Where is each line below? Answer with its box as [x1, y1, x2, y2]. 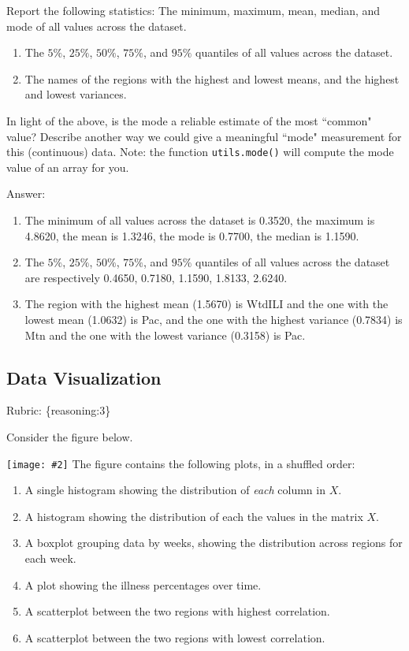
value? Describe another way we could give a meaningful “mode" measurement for [6, 128, 402, 144]
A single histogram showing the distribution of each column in [24, 482, 325, 498]
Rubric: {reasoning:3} [6, 402, 111, 418]
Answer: [6, 185, 46, 202]
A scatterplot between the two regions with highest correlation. [24, 603, 330, 619]
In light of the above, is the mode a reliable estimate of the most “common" [6, 112, 372, 128]
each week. [24, 549, 76, 566]
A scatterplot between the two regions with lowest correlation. [24, 629, 325, 645]
